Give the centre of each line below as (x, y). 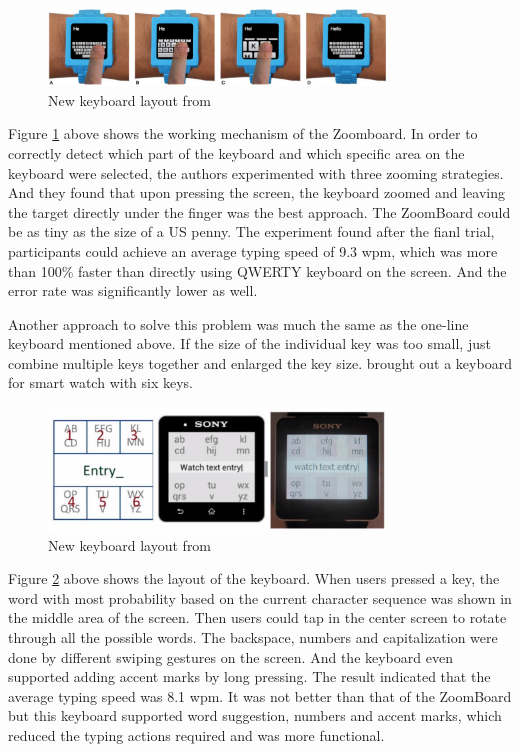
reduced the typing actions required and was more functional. (196, 734)
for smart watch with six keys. (101, 382)
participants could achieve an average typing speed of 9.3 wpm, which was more (253, 250)
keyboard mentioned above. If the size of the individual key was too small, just (249, 343)
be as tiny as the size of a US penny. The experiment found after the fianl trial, (251, 231)
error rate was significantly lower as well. (133, 290)
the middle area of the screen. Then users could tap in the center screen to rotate (257, 617)
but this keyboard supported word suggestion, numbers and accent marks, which (255, 715)
